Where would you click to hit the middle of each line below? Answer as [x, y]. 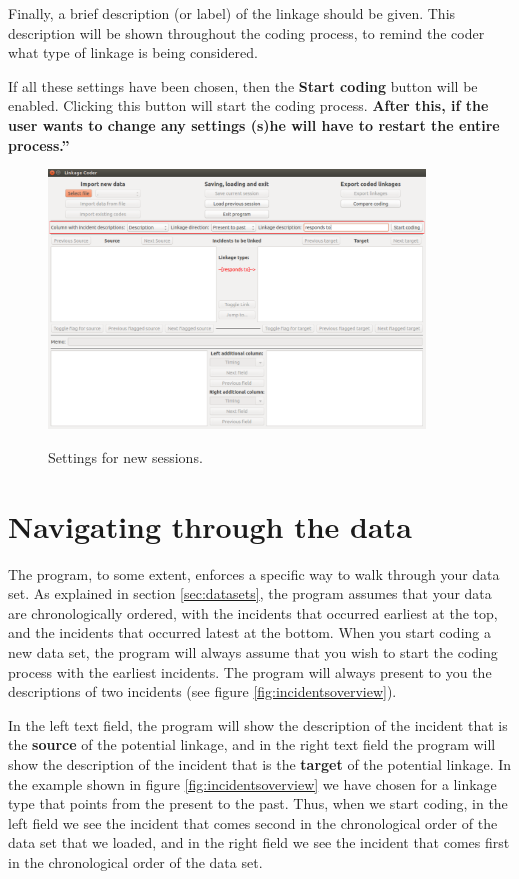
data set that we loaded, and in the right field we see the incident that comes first [259, 842]
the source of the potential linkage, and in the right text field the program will [252, 744]
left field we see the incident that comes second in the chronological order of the [253, 822]
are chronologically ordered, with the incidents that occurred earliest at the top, [253, 612]
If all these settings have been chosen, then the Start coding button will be [243, 85]
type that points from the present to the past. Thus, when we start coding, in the [258, 803]
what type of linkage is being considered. [133, 52]
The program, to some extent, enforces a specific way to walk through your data [254, 573]
